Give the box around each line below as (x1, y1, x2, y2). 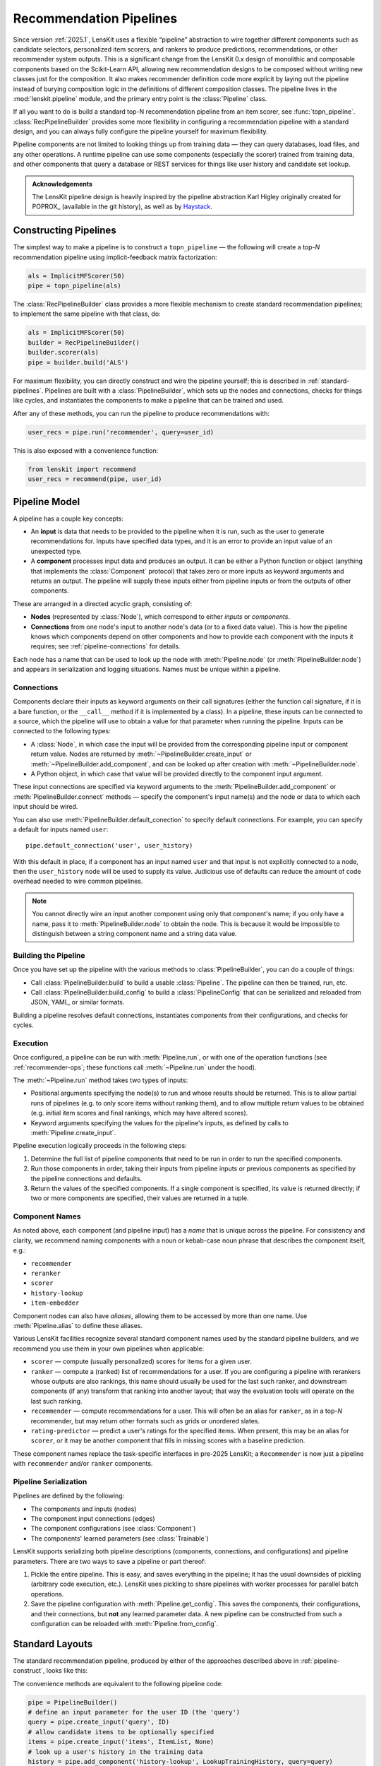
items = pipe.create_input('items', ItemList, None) (28, 1738, 214, 1746)
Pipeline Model (13, 495, 80, 508)
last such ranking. (30, 1397, 83, 1405)
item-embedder (30, 1299, 80, 1307)
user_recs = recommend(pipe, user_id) (28, 475, 162, 483)
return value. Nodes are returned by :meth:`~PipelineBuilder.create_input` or (30, 749, 252, 759)
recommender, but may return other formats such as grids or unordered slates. (30, 1416, 260, 1425)
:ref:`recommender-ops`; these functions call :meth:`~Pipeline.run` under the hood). (13, 1063, 257, 1072)
